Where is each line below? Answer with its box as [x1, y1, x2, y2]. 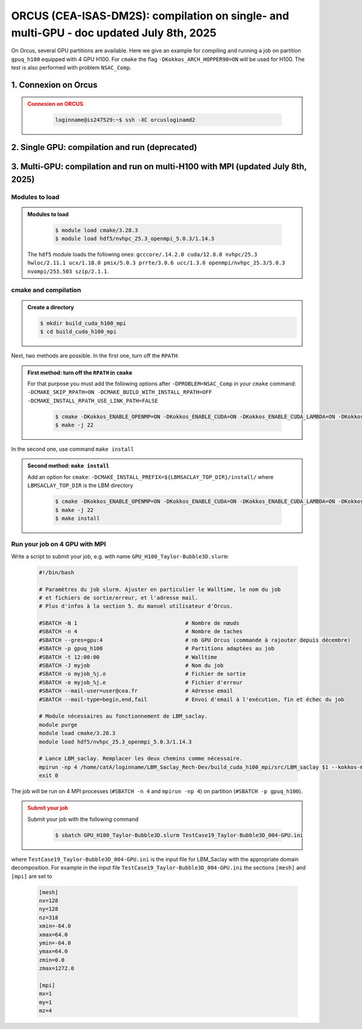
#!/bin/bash [39, 569, 75, 576]
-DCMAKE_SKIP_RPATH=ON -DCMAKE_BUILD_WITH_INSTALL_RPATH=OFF [27, 389, 212, 396]
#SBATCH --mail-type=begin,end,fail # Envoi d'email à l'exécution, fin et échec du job [39, 696, 345, 703]
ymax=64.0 [39, 948, 68, 955]
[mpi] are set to [11, 872, 52, 880]
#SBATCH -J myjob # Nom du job [39, 662, 224, 669]
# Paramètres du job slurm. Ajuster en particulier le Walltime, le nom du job [39, 586, 281, 593]
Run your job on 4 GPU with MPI [11, 540, 106, 549]
